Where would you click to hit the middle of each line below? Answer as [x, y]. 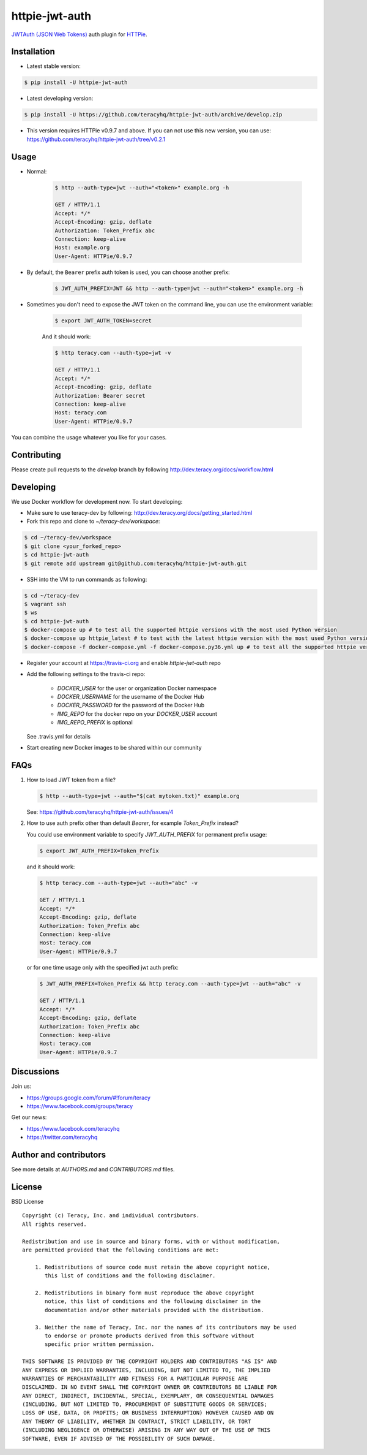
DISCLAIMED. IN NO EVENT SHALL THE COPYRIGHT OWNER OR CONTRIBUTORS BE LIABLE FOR [150, 1387]
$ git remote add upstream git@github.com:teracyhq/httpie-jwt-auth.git [135, 563]
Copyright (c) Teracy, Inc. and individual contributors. [111, 1216]
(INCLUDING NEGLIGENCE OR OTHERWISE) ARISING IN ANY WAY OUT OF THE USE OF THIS [146, 1430]
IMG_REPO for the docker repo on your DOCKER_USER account [137, 713]
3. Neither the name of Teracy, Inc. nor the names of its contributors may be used [165, 1327]
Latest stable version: [54, 66]
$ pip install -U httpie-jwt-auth [76, 82]
